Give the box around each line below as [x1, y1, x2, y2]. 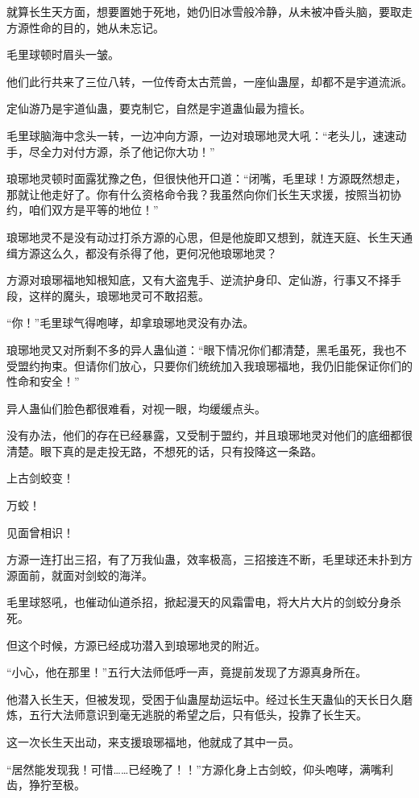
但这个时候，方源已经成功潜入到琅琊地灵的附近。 [6, 636, 266, 653]
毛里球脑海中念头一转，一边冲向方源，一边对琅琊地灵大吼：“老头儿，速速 [6, 126, 396, 143]
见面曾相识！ [6, 523, 74, 540]
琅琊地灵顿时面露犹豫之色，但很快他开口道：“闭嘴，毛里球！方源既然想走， [6, 170, 407, 187]
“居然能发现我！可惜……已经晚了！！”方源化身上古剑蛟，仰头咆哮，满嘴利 [6, 760, 393, 777]
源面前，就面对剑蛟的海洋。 [6, 566, 153, 583]
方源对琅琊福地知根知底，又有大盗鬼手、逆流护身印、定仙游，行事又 [6, 271, 367, 288]
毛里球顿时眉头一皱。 [6, 46, 119, 63]
